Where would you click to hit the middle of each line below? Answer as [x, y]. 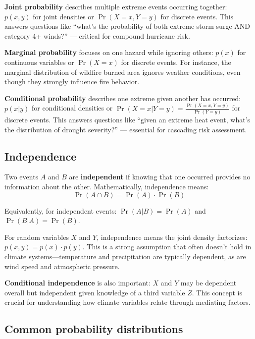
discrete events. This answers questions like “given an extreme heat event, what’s [127, 119]
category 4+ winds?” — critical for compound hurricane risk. [97, 35]
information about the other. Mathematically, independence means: [107, 186]
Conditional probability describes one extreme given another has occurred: [123, 98]
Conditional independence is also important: [77, 283]
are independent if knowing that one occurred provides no [160, 177]
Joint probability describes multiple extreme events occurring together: [116, 6]
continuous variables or [39, 62]
